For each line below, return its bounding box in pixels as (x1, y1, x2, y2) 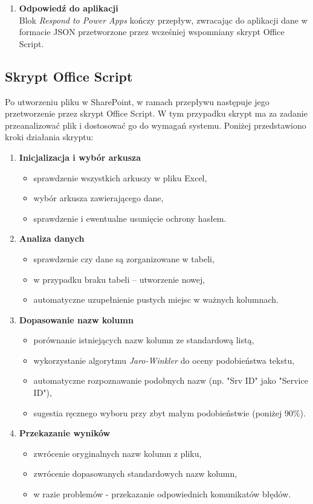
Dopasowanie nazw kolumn (19, 313, 134, 326)
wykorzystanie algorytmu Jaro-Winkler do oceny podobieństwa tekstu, (33, 354, 295, 366)
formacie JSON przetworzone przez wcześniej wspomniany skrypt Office (19, 25, 285, 38)
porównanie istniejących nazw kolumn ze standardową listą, (33, 334, 254, 346)
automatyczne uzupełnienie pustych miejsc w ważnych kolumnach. (33, 293, 279, 306)
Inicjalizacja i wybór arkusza (19, 150, 141, 163)
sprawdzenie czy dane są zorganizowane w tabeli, (33, 252, 215, 265)
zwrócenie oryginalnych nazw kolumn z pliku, (33, 447, 202, 459)
